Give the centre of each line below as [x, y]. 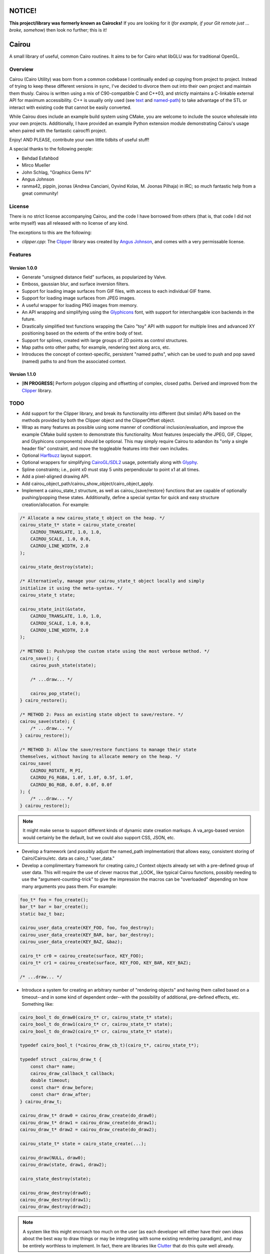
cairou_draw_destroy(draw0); [55, 1193]
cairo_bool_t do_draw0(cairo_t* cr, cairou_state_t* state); [96, 1017]
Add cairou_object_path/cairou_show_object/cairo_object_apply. [88, 484]
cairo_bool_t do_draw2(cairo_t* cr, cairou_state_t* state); [96, 1031]
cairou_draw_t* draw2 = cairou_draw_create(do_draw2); [88, 1130]
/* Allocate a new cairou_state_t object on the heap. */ [92, 518]
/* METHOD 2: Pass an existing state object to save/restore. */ [101, 714]
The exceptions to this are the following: [50, 232]
